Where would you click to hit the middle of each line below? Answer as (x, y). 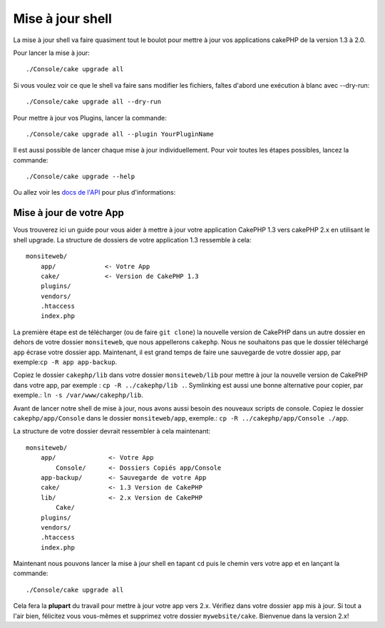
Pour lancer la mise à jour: (52, 53)
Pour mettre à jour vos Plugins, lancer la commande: (90, 118)
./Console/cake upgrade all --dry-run (94, 102)
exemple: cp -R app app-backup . (65, 362)
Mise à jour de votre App (69, 213)
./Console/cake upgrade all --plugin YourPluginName (120, 134)
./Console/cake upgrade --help (81, 177)
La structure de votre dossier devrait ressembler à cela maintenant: (112, 431)
